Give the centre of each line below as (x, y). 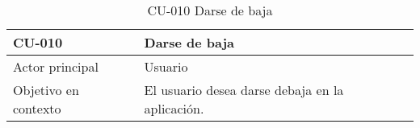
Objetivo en (46, 90)
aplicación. (174, 108)
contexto (37, 108)
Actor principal (56, 66)
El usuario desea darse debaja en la (244, 90)
